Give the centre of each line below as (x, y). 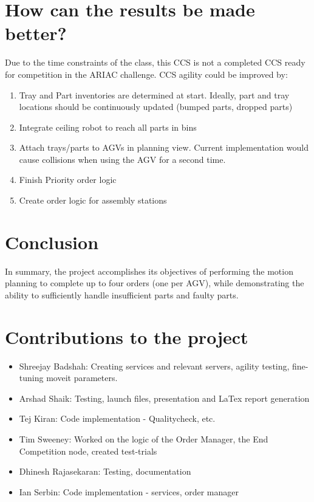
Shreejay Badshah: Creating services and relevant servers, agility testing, (154, 366)
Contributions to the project (127, 336)
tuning (31, 378)
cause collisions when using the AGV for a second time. (122, 159)
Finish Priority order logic (68, 180)
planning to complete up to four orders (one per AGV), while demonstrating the (155, 283)
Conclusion (52, 242)
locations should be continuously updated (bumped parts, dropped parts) (156, 107)
